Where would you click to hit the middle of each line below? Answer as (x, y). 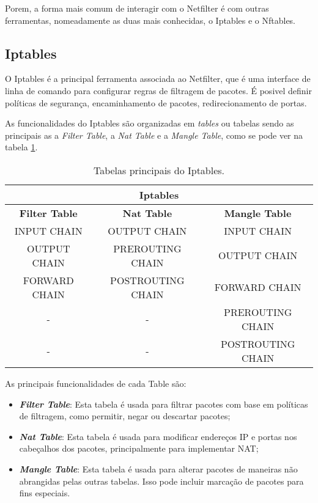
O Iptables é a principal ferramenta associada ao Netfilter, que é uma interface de (158, 79)
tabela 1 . (21, 147)
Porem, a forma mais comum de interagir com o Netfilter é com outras (137, 8)
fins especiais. (45, 493)
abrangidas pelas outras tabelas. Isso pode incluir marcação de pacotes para (161, 481)
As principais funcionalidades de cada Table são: (96, 383)
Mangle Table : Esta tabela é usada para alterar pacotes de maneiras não (158, 468)
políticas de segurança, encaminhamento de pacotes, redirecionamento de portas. (156, 102)
